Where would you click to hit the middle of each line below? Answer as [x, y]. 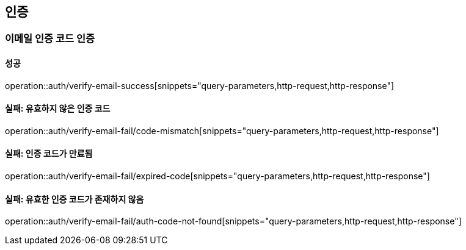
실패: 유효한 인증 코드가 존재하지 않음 [75, 199]
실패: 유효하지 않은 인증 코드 [58, 109]
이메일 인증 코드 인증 [50, 39]
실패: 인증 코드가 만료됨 [49, 154]
